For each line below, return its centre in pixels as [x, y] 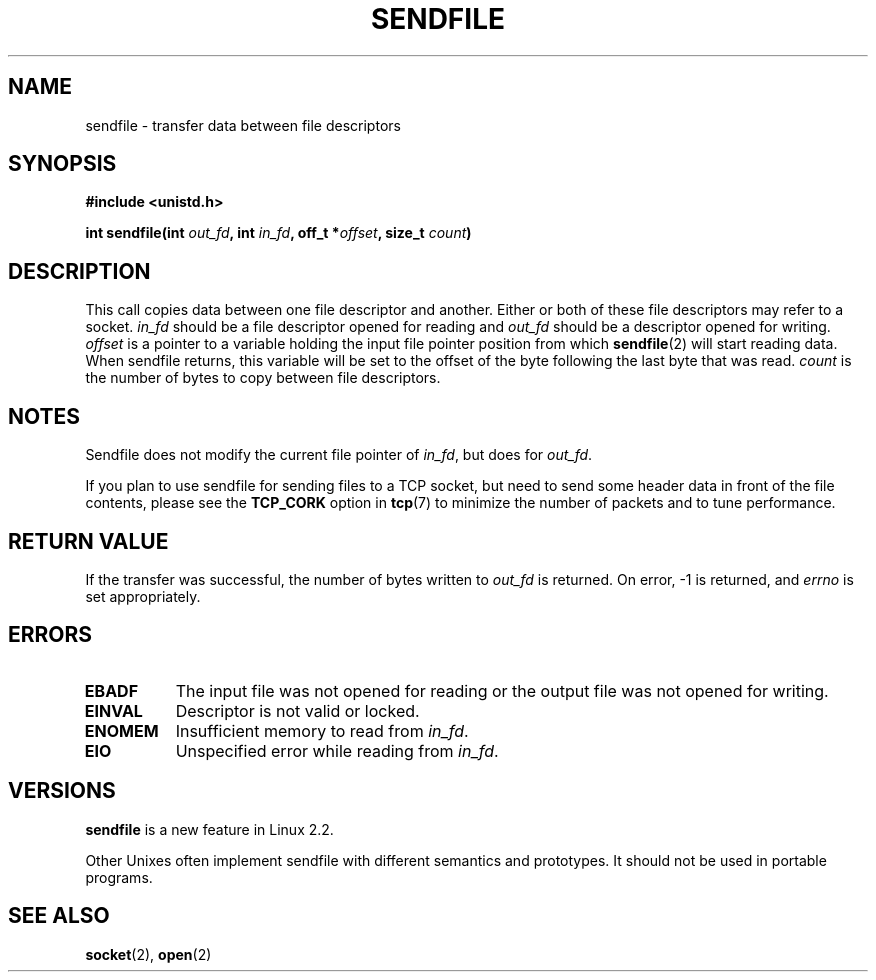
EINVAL [113, 710]
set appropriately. [143, 596]
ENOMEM [121, 730]
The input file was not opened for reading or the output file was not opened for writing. [502, 690]
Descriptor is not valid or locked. [297, 710]
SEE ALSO [59, 916]
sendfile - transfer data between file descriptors [243, 125]
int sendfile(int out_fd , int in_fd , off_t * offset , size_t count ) [278, 233]
